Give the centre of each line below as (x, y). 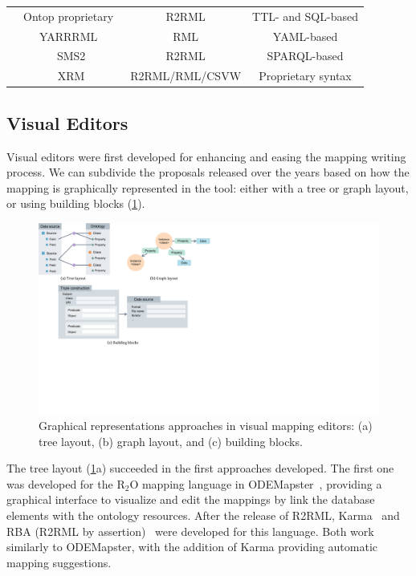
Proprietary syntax (305, 76)
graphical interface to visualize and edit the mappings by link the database (191, 499)
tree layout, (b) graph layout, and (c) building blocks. (171, 441)
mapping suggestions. (59, 562)
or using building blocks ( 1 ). (76, 203)
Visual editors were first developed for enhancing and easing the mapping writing (206, 156)
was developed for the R (66, 483)
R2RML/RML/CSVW (186, 76)
